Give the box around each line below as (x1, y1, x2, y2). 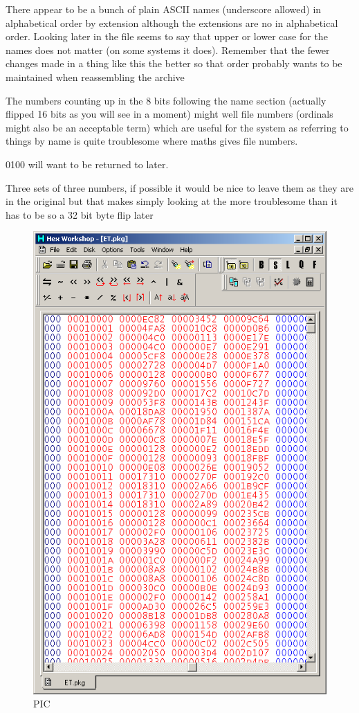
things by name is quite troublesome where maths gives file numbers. (6, 134, 298, 148)
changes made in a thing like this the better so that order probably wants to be (6, 56, 342, 71)
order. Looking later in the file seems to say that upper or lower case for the (6, 29, 328, 44)
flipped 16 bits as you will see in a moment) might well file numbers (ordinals (6, 107, 333, 121)
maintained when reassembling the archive (6, 69, 185, 84)
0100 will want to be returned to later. (6, 156, 169, 171)
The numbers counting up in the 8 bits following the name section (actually (6, 93, 326, 107)
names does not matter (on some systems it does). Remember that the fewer (6, 42, 330, 57)
